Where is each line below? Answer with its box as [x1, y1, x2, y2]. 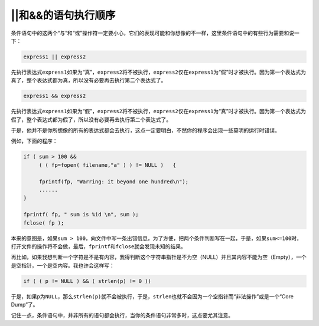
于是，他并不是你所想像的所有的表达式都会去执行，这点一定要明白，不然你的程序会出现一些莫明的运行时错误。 [11, 127, 280, 134]
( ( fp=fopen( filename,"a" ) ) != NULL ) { [38, 162, 177, 168]
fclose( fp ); [23, 219, 64, 226]
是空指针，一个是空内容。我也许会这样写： [11, 262, 115, 269]
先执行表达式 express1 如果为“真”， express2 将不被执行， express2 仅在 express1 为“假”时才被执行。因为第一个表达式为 [11, 68, 307, 75]
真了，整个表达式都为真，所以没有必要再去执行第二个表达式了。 [11, 77, 167, 84]
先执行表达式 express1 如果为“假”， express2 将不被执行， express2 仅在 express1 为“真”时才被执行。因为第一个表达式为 [11, 108, 307, 115]
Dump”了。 [11, 301, 38, 308]
